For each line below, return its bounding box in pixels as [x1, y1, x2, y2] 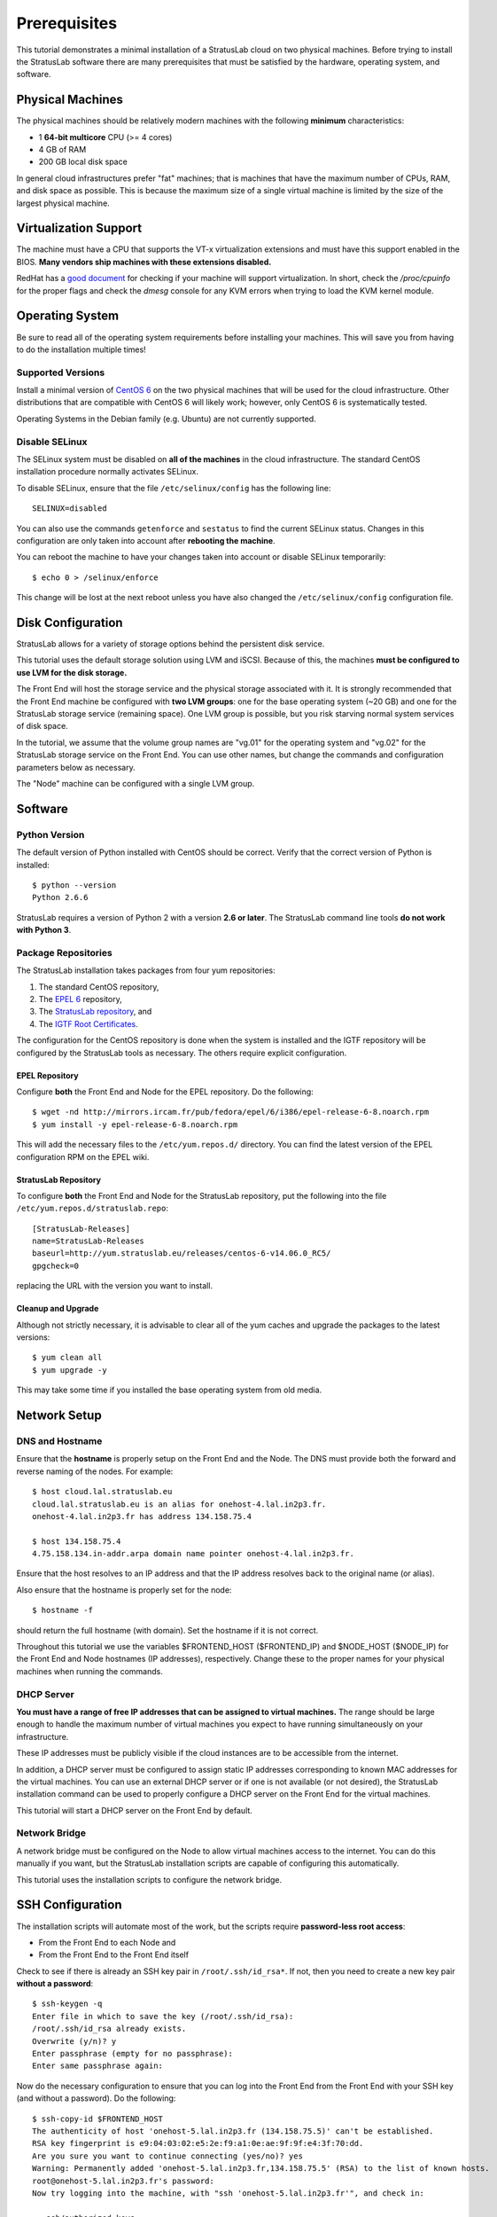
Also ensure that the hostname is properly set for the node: [16, 1584, 232, 1595]
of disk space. [16, 721, 68, 732]
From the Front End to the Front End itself [38, 1949, 190, 1960]
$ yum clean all [32, 1352, 103, 1363]
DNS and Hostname [16, 1435, 103, 1447]
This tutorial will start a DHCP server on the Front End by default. [16, 1805, 252, 1815]
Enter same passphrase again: [32, 2061, 164, 2071]
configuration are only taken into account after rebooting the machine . [16, 535, 276, 545]
